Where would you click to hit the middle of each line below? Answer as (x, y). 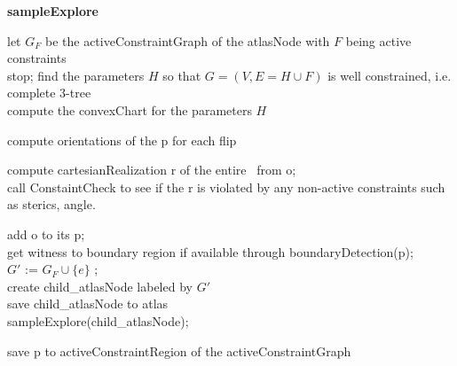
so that (182, 75)
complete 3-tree (49, 93)
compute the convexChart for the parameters (130, 109)
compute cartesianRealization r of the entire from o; (152, 170)
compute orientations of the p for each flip (122, 140)
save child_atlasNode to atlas (88, 304)
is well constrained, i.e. (390, 75)
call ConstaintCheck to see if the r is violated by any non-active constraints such (226, 187)
